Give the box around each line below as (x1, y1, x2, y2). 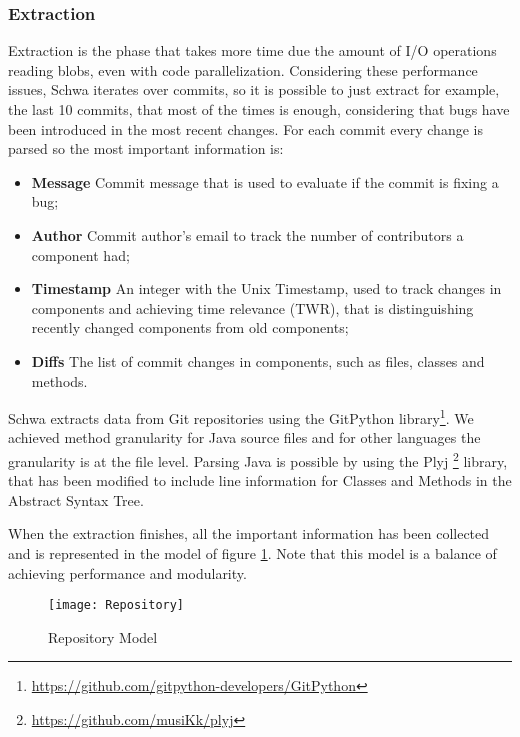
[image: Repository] (48, 598, 185, 613)
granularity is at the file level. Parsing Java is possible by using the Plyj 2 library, (8, 447, 508, 471)
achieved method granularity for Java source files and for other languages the (8, 427, 481, 448)
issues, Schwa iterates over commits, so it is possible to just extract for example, (8, 79, 500, 100)
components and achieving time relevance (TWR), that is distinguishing (31, 297, 474, 318)
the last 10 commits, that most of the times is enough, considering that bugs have (8, 99, 510, 119)
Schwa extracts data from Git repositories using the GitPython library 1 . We (8, 405, 474, 428)
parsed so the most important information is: (8, 138, 284, 159)
